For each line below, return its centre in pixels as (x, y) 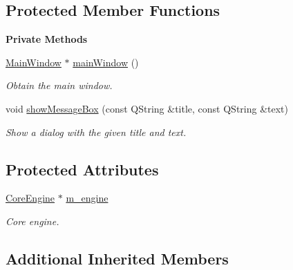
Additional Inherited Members (117, 258)
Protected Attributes (82, 169)
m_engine (87, 198)
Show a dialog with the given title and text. (96, 132)
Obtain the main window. (59, 85)
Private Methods (47, 39)
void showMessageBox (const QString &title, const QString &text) (147, 108)
